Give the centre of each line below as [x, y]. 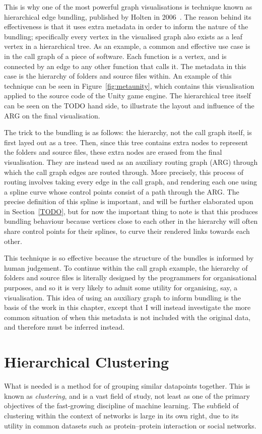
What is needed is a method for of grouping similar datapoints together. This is [127, 386]
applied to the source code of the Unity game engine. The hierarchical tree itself [127, 96]
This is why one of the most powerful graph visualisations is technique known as [128, 7]
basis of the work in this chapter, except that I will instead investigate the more [127, 307]
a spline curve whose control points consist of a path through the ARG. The [122, 191]
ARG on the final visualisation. [52, 115]
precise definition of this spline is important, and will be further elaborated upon [129, 201]
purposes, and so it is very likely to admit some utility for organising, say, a [121, 288]
